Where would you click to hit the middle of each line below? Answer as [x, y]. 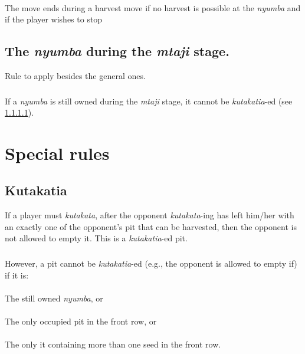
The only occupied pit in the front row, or [81, 321]
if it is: [17, 275]
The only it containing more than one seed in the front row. [113, 344]
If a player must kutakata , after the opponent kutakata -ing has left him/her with [150, 215]
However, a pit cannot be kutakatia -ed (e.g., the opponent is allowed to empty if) [151, 263]
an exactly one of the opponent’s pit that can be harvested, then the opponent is [151, 226]
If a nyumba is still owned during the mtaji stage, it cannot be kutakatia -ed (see [149, 101]
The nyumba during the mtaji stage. [117, 51]
